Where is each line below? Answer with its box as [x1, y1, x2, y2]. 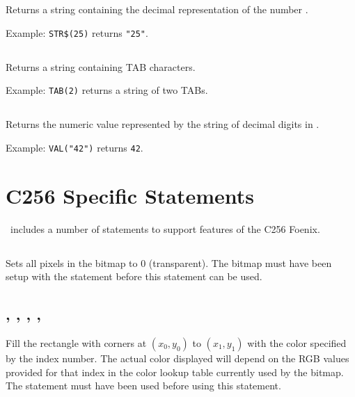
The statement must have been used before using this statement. [6, 378, 281, 393]
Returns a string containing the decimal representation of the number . [6, 2, 308, 16]
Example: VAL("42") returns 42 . [6, 140, 143, 154]
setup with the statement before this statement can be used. [6, 269, 262, 284]
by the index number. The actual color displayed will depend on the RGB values [6, 351, 349, 366]
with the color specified [247, 336, 347, 350]
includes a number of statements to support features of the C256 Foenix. [10, 221, 320, 236]
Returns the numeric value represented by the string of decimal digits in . [6, 117, 319, 131]
